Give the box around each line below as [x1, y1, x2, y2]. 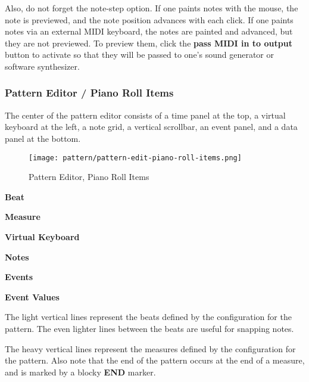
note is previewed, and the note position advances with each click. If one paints [5, 13, 294, 26]
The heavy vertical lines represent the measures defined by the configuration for [5, 342, 296, 355]
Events [5, 271, 33, 283]
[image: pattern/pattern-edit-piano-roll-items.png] [29, 153, 242, 162]
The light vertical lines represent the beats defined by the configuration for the [5, 310, 292, 323]
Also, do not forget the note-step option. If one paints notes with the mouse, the [5, 2, 298, 14]
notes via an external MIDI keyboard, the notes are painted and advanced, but [5, 25, 293, 38]
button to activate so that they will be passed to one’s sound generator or [5, 48, 274, 61]
